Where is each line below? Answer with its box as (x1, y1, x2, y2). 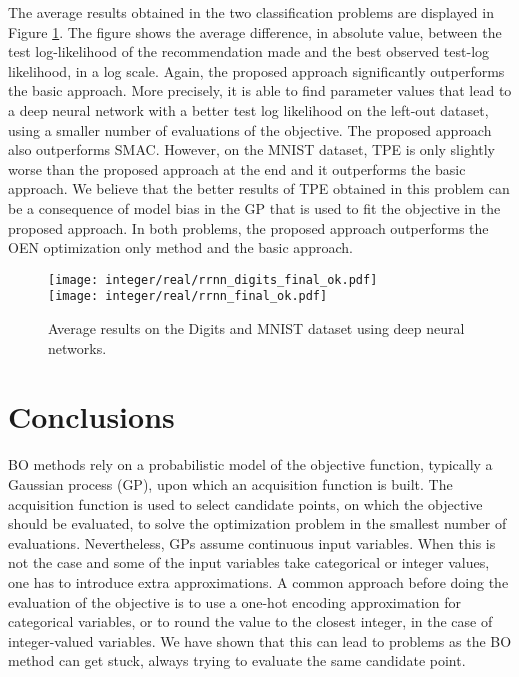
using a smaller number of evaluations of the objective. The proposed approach (8, 119, 492, 140)
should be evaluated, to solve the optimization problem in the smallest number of (8, 513, 507, 534)
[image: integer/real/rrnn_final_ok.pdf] (48, 289, 328, 304)
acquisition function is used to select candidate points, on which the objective (8, 493, 483, 514)
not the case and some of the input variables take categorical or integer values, (8, 552, 490, 573)
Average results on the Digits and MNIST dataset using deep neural (48, 318, 465, 339)
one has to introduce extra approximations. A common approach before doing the (8, 571, 509, 592)
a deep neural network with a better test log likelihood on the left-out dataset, (8, 99, 489, 120)
